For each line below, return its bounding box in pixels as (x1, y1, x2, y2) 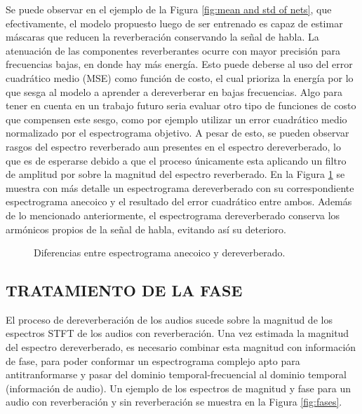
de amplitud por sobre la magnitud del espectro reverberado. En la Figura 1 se (6, 167, 345, 181)
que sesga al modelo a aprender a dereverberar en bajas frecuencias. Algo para (6, 84, 343, 99)
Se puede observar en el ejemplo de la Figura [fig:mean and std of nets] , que (6, 2, 332, 16)
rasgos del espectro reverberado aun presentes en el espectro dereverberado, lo (6, 139, 341, 153)
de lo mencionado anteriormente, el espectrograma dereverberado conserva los (6, 207, 340, 222)
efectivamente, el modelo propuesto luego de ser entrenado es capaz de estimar (6, 15, 343, 30)
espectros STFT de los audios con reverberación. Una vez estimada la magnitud (6, 326, 349, 340)
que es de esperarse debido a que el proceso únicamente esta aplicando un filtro (6, 153, 347, 167)
